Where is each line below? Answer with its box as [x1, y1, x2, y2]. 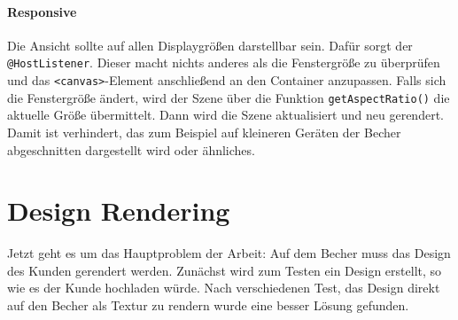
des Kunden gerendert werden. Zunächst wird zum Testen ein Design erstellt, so [7, 261, 442, 279]
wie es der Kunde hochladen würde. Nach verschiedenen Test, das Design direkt [7, 278, 440, 297]
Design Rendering [7, 192, 230, 229]
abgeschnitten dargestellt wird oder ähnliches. [7, 140, 255, 159]
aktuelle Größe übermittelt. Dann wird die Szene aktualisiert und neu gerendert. [7, 105, 444, 124]
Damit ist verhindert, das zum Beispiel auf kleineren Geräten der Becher [7, 122, 401, 141]
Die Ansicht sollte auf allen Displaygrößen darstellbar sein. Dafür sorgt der [7, 35, 413, 54]
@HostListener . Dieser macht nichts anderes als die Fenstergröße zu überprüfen [7, 53, 440, 72]
